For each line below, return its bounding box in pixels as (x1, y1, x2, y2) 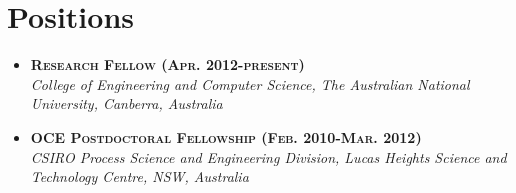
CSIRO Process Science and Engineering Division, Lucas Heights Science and (30, 146, 507, 167)
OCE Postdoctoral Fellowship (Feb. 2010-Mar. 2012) (30, 126, 422, 147)
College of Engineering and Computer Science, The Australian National (30, 73, 470, 94)
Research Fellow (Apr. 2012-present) (30, 54, 305, 75)
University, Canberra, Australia (30, 93, 223, 114)
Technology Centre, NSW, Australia (30, 166, 249, 187)
